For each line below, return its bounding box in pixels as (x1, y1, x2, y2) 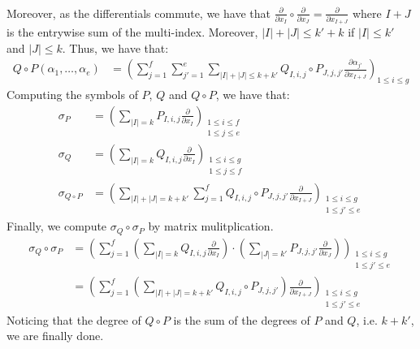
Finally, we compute (6, 218, 107, 235)
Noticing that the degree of (6, 311, 141, 328)
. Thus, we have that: (62, 39, 169, 56)
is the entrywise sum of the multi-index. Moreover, (6, 24, 258, 41)
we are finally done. (6, 327, 104, 344)
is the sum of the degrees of (173, 311, 310, 328)
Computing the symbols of (6, 86, 138, 103)
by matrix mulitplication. (148, 218, 274, 235)
